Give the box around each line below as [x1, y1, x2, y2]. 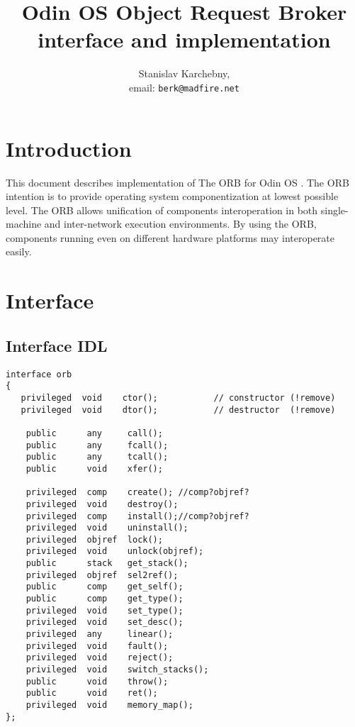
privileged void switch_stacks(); [26, 665, 209, 675]
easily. [6, 244, 32, 259]
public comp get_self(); [26, 582, 184, 592]
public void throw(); [26, 676, 169, 687]
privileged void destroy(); [26, 499, 179, 509]
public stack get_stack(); [26, 558, 188, 569]
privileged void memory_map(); [26, 700, 193, 711]
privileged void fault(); [26, 640, 169, 651]
